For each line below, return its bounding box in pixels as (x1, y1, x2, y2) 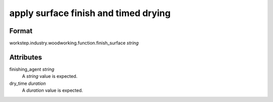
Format (9, 27, 33, 35)
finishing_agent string (9, 66, 55, 72)
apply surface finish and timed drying (9, 8, 171, 19)
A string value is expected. (22, 73, 78, 79)
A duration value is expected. (22, 87, 83, 93)
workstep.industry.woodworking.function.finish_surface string (9, 40, 139, 46)
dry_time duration (9, 80, 46, 86)
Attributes (9, 53, 42, 61)
